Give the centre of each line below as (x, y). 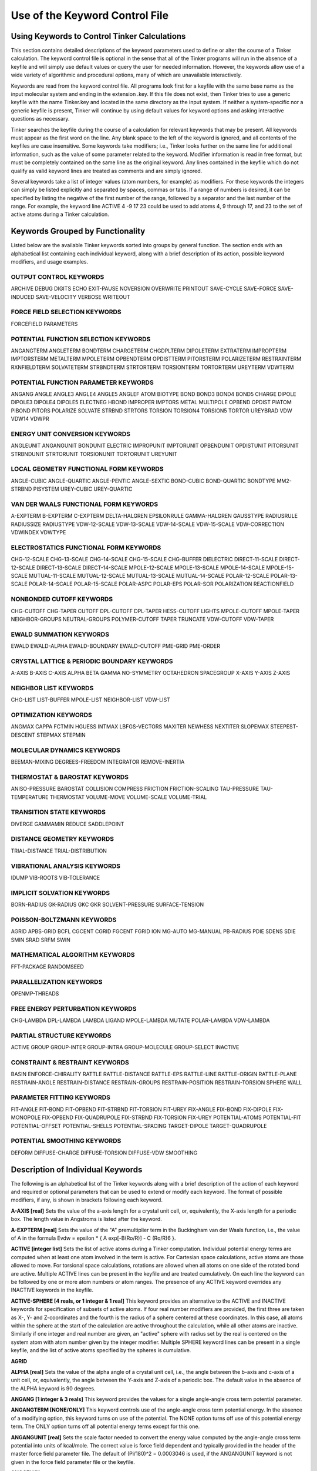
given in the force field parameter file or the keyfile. (73, 1462)
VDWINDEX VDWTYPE (38, 533)
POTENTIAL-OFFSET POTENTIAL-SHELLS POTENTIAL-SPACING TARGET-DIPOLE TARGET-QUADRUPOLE (139, 1126)
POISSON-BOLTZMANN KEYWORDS (64, 920)
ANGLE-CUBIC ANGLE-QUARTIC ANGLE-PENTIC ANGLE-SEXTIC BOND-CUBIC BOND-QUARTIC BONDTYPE (143, 481)
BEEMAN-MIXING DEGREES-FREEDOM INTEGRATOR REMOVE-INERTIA (98, 762)
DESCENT (23, 735)
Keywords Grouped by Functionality (78, 232)
